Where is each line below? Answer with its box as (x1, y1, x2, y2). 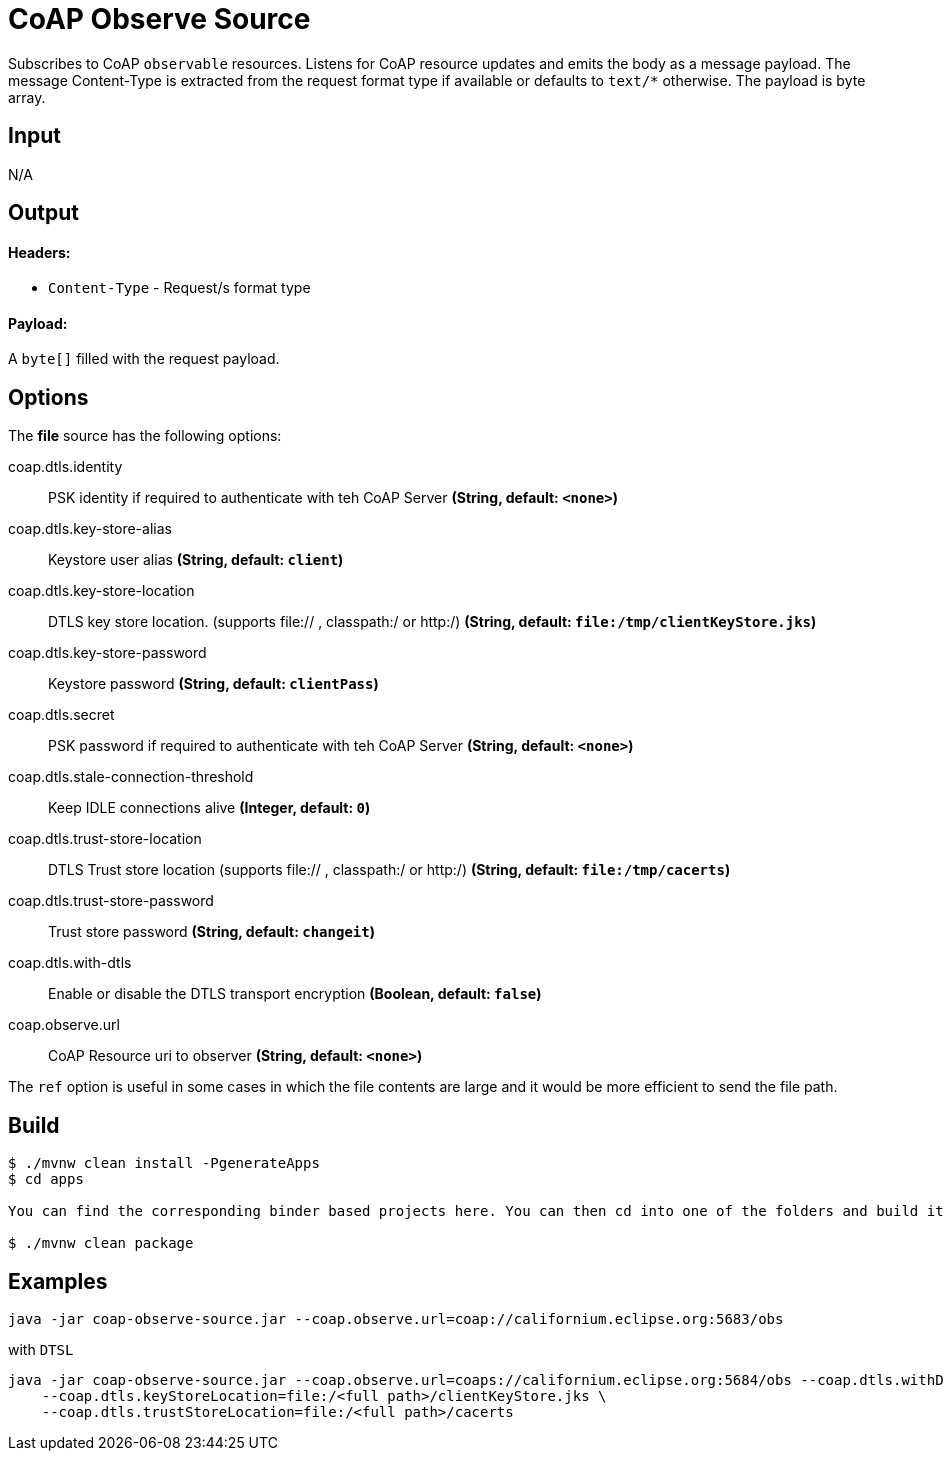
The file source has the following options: (8, 427, 282, 445)
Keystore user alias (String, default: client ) (48, 551, 344, 569)
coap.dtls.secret (8, 706, 115, 724)
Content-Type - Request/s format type (48, 279, 311, 297)
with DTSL (8, 1340, 74, 1358)
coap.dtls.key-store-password (8, 644, 207, 662)
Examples (8, 1268, 108, 1294)
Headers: (8, 243, 71, 261)
